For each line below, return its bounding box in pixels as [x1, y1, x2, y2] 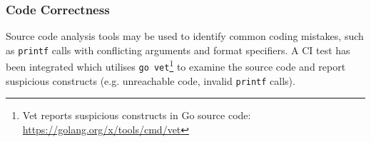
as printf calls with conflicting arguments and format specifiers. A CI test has [6, 42, 350, 57]
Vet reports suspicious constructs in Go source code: [22, 108, 251, 123]
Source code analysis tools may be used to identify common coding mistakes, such [6, 29, 364, 44]
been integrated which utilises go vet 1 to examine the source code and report [6, 57, 346, 74]
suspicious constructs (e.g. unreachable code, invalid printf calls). [6, 73, 295, 88]
